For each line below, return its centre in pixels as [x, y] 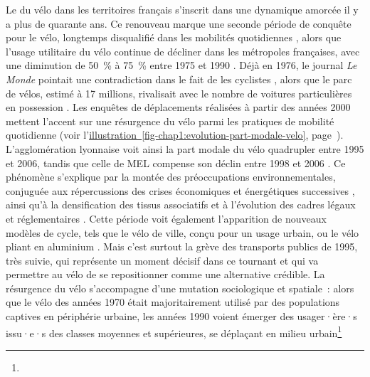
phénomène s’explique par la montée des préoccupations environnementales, [171, 177]
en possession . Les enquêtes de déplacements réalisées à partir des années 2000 [178, 107]
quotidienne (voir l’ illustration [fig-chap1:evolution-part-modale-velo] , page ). [175, 135]
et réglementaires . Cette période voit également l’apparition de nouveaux [166, 218]
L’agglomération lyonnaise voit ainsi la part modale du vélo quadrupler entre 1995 [185, 148]
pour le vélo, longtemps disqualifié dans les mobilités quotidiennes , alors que [174, 37]
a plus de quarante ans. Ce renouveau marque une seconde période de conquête [179, 23]
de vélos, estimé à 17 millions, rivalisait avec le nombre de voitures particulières [179, 93]
